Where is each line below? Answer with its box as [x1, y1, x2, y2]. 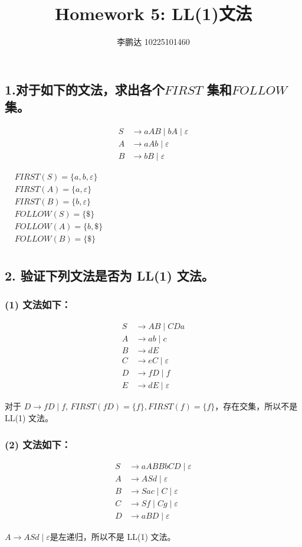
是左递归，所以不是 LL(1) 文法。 [50, 530, 176, 542]
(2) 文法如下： [5, 437, 71, 451]
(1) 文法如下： [5, 297, 71, 311]
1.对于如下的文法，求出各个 [5, 80, 165, 98]
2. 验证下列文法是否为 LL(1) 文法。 [5, 266, 214, 284]
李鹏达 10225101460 [117, 35, 190, 48]
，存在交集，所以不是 [215, 400, 298, 412]
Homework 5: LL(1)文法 [55, 1, 252, 25]
